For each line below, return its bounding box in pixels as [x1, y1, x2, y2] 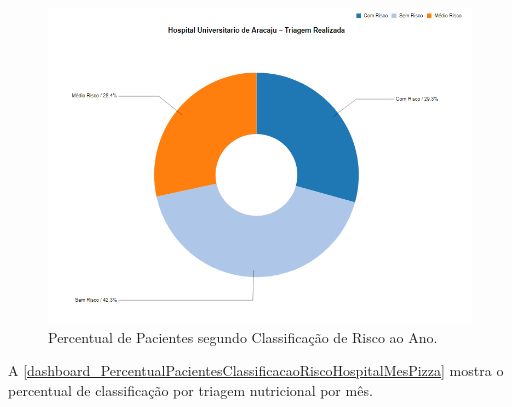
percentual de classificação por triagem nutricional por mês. [8, 379, 373, 400]
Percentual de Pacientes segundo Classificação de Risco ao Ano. [48, 326, 438, 347]
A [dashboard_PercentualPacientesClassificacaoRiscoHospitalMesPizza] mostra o [8, 360, 504, 381]
